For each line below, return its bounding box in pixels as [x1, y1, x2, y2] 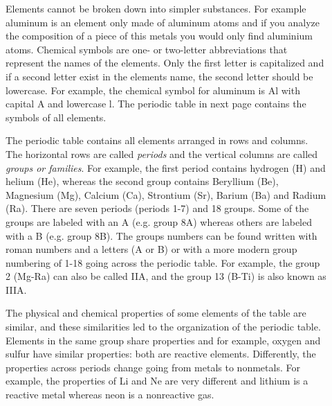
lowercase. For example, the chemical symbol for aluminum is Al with [6, 82, 300, 97]
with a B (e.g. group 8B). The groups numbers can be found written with [6, 228, 317, 242]
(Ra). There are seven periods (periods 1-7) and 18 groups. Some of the [6, 201, 309, 215]
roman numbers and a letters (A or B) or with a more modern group [6, 242, 297, 256]
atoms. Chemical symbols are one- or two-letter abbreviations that [6, 42, 288, 56]
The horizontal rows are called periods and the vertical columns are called [6, 146, 318, 161]
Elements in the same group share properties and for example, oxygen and [6, 333, 321, 347]
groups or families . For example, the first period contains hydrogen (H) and [6, 160, 326, 175]
